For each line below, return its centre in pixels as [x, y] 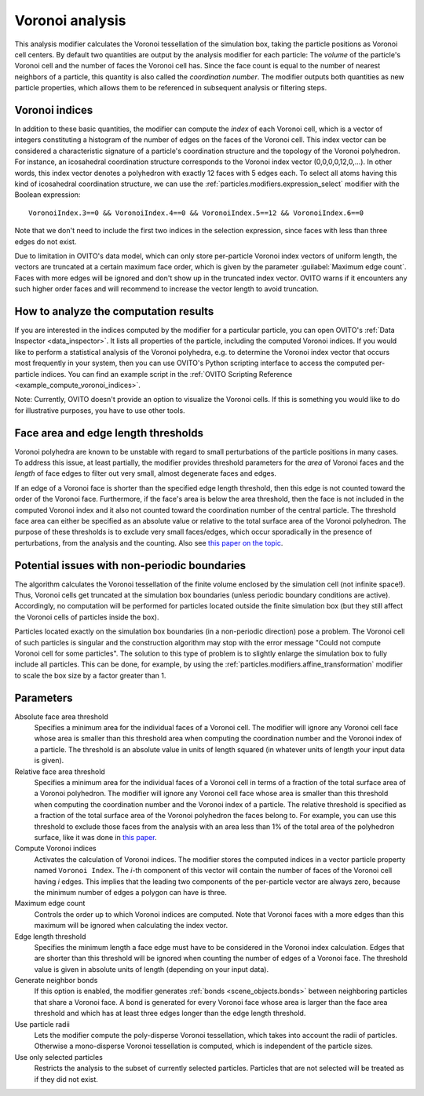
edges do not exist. [46, 241]
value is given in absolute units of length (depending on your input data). [152, 969]
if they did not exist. [66, 1079]
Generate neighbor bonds [56, 981]
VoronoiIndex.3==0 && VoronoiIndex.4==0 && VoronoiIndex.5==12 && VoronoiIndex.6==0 [196, 213]
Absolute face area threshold [62, 716]
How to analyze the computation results [114, 311]
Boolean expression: [48, 195]
